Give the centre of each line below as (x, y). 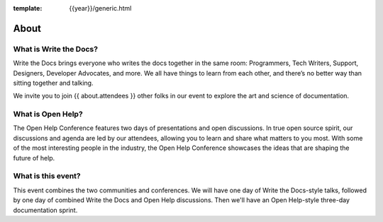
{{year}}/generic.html (100, 8)
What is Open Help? (48, 115)
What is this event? (47, 176)
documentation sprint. (45, 210)
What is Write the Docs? (56, 49)
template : (28, 8)
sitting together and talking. (53, 83)
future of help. (34, 158)
